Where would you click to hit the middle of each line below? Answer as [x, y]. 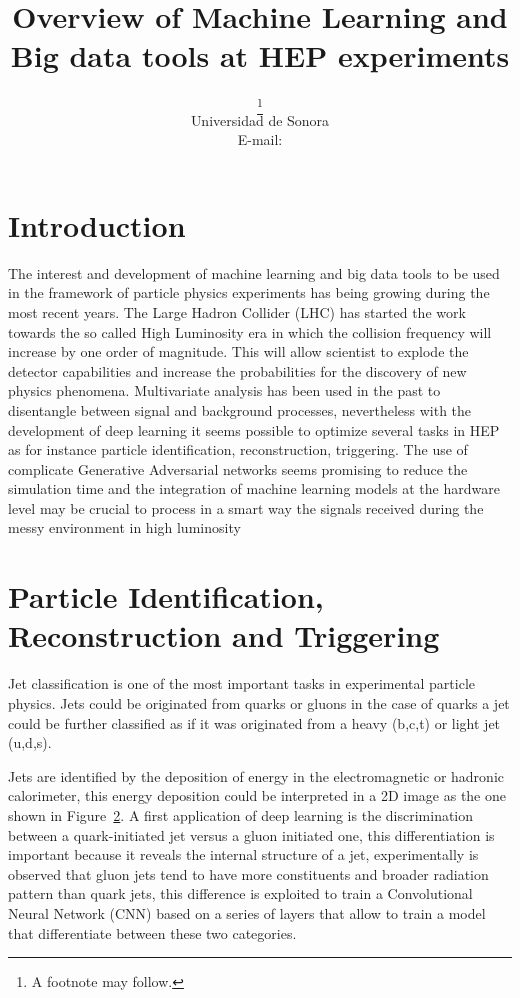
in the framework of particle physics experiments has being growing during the [249, 292]
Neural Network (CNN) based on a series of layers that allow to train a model [247, 912]
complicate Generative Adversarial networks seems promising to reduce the [238, 468]
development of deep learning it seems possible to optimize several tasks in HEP [254, 429]
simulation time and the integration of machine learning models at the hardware [254, 488]
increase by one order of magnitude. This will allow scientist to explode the [238, 351]
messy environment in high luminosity [124, 527]
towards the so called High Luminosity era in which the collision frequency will [250, 331]
